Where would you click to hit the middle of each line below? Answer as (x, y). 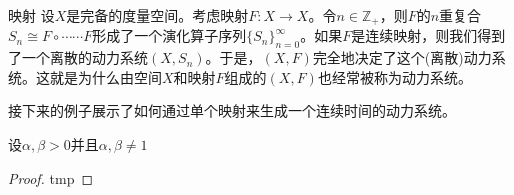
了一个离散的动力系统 (78, 57)
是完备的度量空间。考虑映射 (157, 15)
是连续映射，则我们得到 (428, 35)
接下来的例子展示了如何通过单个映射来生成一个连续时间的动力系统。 (232, 110)
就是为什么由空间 (105, 76)
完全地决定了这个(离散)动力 (402, 57)
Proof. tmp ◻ (51, 177)
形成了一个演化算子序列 (169, 35)
